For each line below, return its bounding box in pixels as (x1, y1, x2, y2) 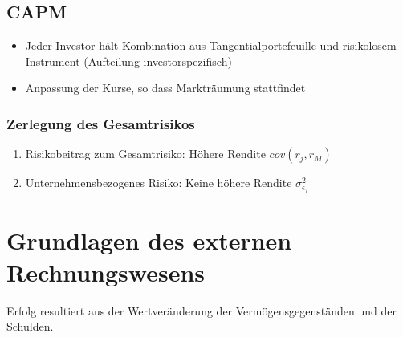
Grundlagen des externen (6, 224, 292, 257)
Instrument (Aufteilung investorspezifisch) (25, 52, 232, 69)
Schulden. (6, 318, 54, 335)
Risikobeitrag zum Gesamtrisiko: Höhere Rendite (25, 145, 266, 162)
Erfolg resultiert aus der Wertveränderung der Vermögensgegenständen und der (6, 302, 397, 319)
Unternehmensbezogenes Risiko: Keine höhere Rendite (25, 174, 292, 191)
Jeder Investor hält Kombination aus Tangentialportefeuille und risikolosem (25, 37, 397, 54)
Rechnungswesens (6, 255, 206, 288)
